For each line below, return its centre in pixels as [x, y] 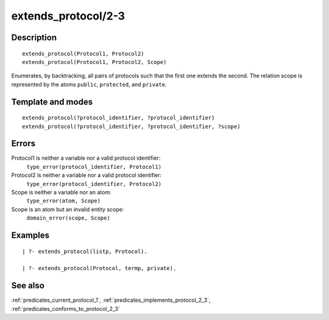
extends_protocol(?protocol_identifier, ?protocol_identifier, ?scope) [131, 126]
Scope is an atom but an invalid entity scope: [68, 209]
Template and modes [52, 101]
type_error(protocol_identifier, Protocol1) [94, 167]
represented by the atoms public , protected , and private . [89, 84]
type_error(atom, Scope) [63, 201]
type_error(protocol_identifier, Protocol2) [94, 184]
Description [34, 37]
